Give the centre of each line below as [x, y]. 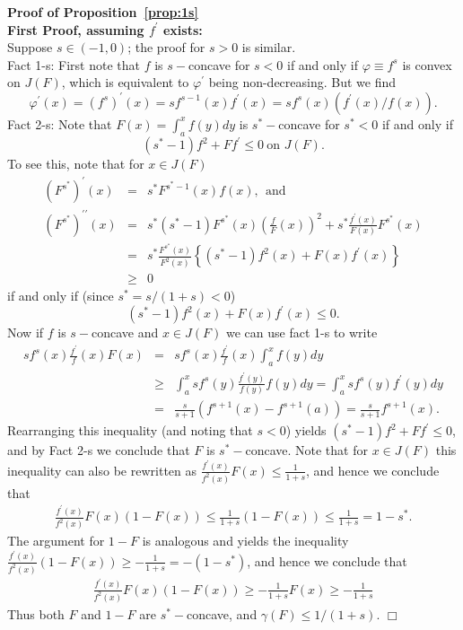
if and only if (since [61, 296]
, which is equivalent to [125, 82]
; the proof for [166, 47]
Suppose [30, 47]
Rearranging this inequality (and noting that [130, 430]
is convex [427, 64]
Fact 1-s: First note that [74, 64]
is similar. [269, 47]
